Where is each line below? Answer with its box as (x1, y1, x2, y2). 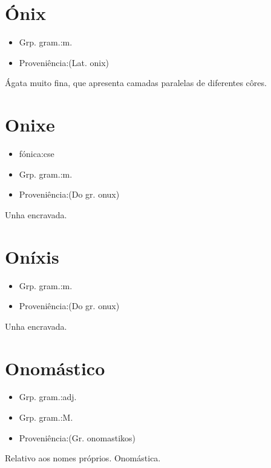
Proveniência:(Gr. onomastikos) (19, 431, 136, 444)
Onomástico (5, 355, 105, 380)
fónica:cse (19, 147, 54, 160)
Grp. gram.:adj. (19, 390, 77, 403)
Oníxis (5, 244, 59, 269)
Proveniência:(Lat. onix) (19, 56, 109, 69)
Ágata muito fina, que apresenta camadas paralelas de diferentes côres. (5, 76, 267, 89)
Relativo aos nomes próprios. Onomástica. (5, 452, 161, 464)
